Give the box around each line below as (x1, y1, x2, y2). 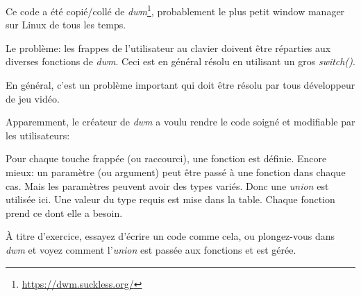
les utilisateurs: (6, 128, 70, 142)
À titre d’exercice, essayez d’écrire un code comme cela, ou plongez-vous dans (6, 229, 335, 243)
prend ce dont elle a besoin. (6, 205, 123, 220)
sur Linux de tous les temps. (6, 17, 126, 32)
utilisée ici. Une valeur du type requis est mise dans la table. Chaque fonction (6, 192, 335, 207)
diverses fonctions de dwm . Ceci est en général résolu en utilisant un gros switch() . (6, 54, 355, 69)
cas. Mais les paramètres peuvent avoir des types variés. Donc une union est (6, 178, 329, 193)
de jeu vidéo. (6, 91, 60, 105)
